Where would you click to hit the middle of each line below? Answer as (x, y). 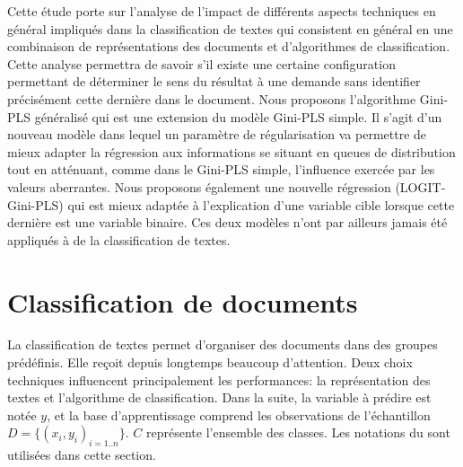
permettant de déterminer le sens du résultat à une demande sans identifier (214, 81)
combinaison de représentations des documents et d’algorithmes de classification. (229, 46)
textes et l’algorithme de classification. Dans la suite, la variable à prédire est (219, 397)
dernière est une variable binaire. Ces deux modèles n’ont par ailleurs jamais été (227, 222)
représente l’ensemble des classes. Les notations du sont (298, 432)
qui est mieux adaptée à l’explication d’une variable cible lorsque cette (261, 204)
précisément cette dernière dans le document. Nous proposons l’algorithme (212, 98)
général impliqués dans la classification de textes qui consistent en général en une (230, 28)
